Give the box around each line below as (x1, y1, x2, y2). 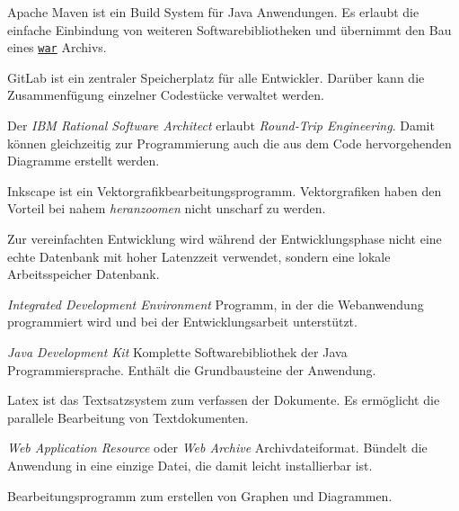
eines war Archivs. (7, 38, 107, 57)
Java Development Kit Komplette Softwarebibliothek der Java (7, 342, 348, 361)
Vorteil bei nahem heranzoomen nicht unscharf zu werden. (7, 199, 326, 218)
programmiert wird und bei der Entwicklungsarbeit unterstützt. (7, 312, 357, 331)
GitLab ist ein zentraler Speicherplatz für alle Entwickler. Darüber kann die (7, 67, 425, 86)
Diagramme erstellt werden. (7, 151, 160, 170)
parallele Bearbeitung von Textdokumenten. (7, 408, 249, 426)
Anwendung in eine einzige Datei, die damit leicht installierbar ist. (7, 455, 373, 474)
